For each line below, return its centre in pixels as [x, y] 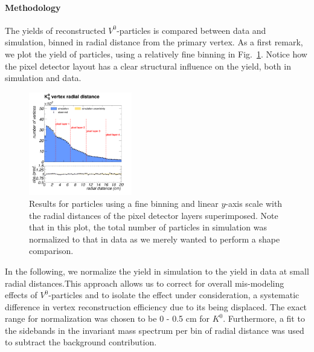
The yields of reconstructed [55, 30]
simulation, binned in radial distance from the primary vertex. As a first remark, [154, 42]
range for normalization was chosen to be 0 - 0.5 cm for [107, 318]
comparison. [51, 251]
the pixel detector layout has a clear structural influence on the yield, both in [148, 66]
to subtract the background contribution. [81, 342]
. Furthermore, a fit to [264, 318]
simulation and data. [43, 78]
